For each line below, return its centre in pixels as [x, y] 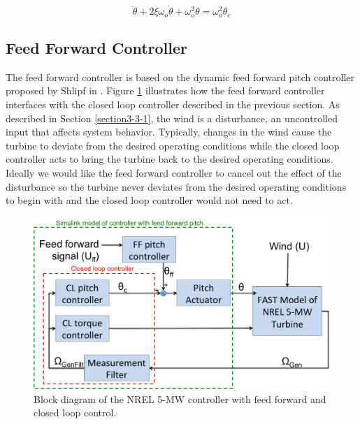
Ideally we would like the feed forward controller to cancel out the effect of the [174, 173]
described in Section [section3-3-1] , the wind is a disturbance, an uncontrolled [172, 118]
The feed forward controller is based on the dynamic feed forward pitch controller [180, 76]
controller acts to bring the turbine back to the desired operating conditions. [170, 159]
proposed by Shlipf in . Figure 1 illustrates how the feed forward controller [165, 90]
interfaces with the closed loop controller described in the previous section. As [173, 104]
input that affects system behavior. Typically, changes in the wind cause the [169, 132]
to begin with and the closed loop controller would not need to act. [149, 200]
